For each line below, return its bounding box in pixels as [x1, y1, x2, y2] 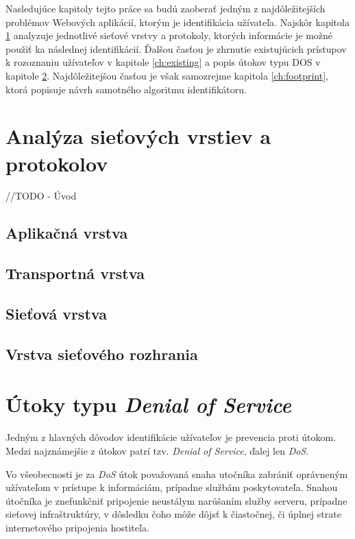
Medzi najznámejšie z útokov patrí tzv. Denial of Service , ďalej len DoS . [5, 443, 309, 457]
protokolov [5, 149, 108, 177]
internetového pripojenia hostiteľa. [5, 520, 149, 534]
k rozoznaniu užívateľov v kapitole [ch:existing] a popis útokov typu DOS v [5, 55, 321, 69]
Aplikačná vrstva [5, 222, 128, 243]
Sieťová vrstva [5, 303, 107, 324]
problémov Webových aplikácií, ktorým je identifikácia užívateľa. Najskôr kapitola [5, 14, 350, 29]
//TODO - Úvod [5, 189, 77, 203]
